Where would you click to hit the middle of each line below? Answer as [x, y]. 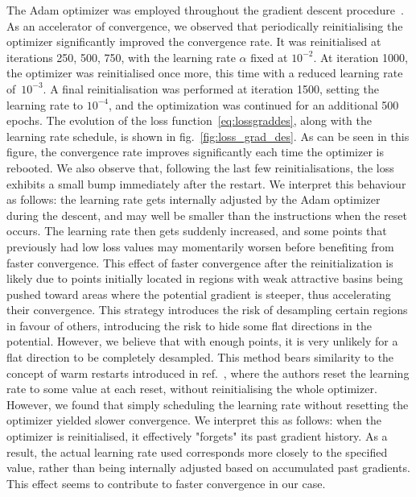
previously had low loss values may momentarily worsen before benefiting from [200, 246]
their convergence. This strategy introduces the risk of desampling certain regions [207, 310]
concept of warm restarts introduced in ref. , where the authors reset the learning [208, 373]
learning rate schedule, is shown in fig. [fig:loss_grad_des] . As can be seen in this [208, 136]
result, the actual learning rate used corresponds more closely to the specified [197, 451]
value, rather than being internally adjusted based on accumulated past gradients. [208, 468]
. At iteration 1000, [360, 57]
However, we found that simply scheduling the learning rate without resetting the [208, 404]
